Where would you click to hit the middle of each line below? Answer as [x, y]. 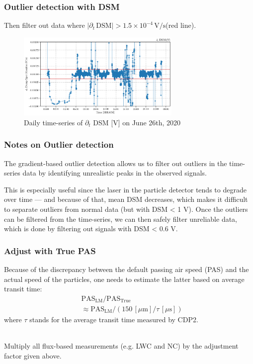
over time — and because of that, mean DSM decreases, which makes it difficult [126, 199]
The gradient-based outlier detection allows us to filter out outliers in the [116, 163]
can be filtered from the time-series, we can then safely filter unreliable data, [121, 219]
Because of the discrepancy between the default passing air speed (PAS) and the [126, 269]
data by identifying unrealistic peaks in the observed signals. [115, 173]
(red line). [181, 25]
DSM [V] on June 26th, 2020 [137, 122]
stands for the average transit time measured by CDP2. [114, 319]
